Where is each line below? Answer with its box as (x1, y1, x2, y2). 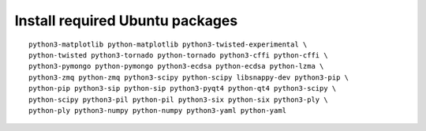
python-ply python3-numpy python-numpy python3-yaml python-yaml (28, 106, 287, 114)
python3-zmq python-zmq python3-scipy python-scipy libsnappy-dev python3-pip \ (28, 73, 349, 82)
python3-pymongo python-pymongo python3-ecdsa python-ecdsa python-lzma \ (28, 62, 324, 71)
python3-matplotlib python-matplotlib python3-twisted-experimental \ (28, 39, 308, 49)
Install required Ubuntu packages (14, 12, 238, 29)
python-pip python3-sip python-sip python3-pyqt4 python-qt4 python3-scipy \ (28, 84, 337, 93)
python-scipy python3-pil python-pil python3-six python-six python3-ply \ (28, 95, 328, 104)
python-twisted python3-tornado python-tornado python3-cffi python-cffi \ (28, 51, 328, 59)
